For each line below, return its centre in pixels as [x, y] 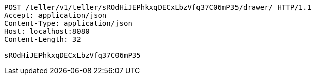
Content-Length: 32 [43, 39]
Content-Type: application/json [68, 23]
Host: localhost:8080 [47, 31]
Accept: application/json [55, 15]
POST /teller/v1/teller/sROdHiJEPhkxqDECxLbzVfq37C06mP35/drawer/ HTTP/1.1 [158, 7]
